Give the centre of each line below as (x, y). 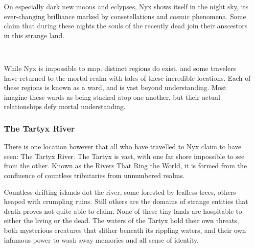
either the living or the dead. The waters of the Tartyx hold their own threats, (122, 220)
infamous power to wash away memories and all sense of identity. (101, 239)
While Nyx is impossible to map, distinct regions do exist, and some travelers (120, 68)
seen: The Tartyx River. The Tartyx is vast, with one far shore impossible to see (124, 156)
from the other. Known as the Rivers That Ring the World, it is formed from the (126, 166)
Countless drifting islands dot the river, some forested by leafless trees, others (120, 192)
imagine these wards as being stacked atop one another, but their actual (112, 97)
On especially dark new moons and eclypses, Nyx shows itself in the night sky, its (126, 6)
